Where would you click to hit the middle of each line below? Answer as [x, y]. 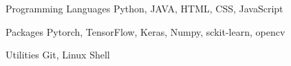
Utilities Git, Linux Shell [58, 55]
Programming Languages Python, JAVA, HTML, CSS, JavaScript [144, 8]
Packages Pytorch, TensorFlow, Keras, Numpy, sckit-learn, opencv [145, 31]
